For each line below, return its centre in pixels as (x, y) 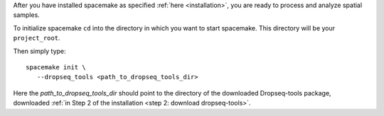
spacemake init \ (56, 67)
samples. (27, 15)
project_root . (37, 38)
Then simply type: (40, 51)
